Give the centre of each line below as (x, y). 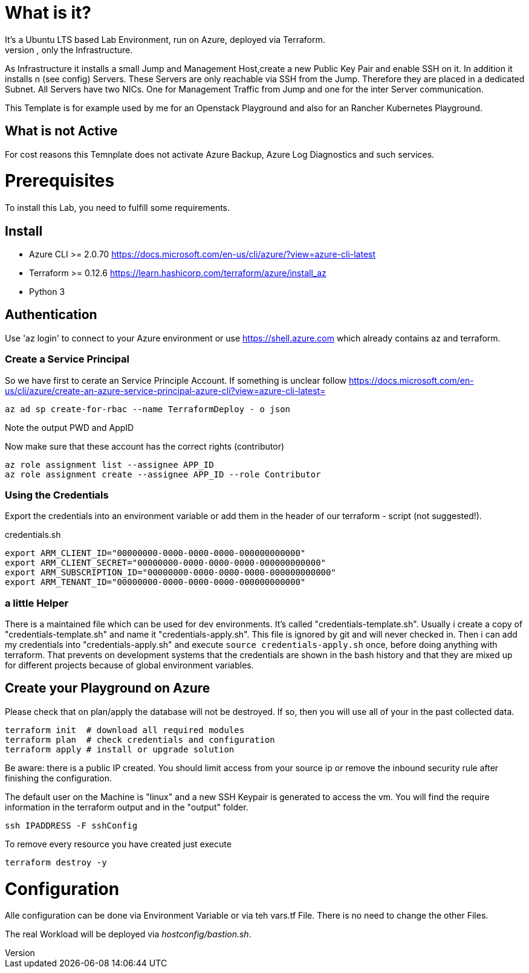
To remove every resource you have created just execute (118, 844)
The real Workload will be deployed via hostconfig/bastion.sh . (128, 934)
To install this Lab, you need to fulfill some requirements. (118, 208)
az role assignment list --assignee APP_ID (109, 464)
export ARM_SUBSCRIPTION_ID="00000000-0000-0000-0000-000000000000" (170, 573)
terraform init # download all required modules (125, 730)
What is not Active (61, 131)
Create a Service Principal (67, 359)
